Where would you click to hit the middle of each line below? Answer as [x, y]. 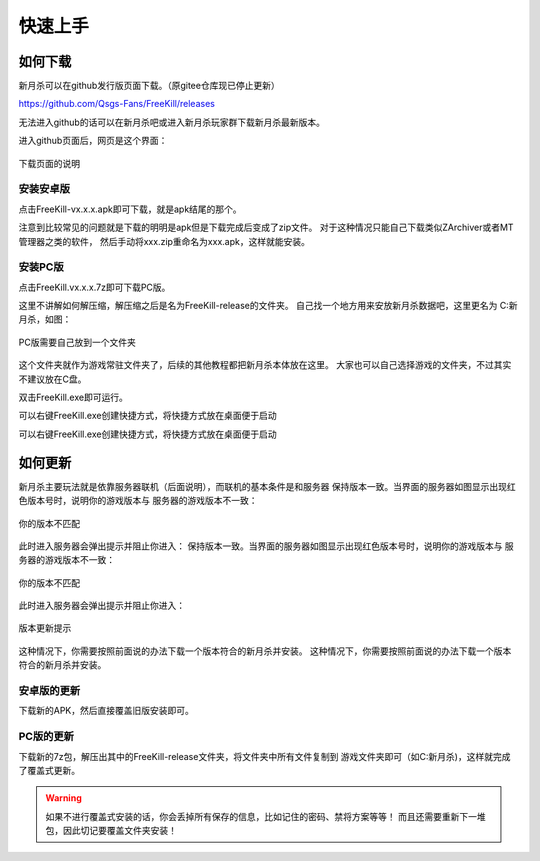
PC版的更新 [46, 737]
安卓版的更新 [49, 690]
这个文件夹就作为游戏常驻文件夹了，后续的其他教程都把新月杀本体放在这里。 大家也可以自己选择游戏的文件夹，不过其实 [265, 365]
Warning [63, 798]
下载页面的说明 [49, 163]
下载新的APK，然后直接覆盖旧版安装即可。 [106, 711]
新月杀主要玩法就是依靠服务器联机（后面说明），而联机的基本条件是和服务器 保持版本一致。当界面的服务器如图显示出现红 [267, 486]
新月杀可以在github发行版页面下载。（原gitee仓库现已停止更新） [149, 86]
